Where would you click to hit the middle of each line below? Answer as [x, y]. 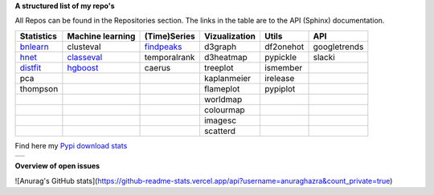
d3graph [220, 47]
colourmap [224, 110]
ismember [283, 67]
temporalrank [170, 57]
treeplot [219, 67]
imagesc [220, 120]
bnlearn [35, 47]
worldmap [223, 99]
